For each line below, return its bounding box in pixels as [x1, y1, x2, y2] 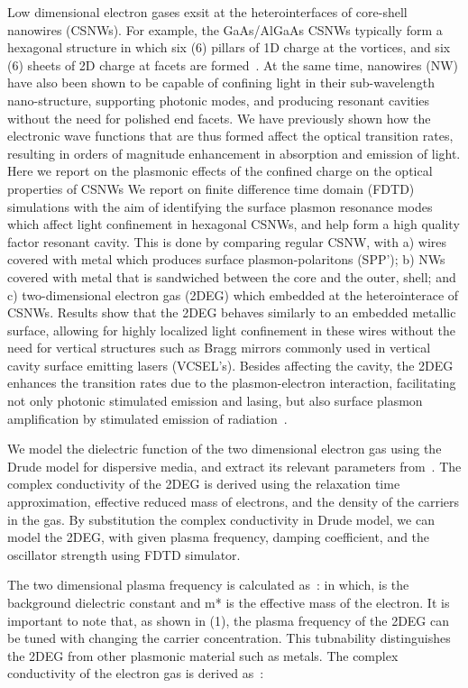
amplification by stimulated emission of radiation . [7, 408, 288, 427]
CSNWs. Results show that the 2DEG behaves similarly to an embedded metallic [7, 303, 456, 322]
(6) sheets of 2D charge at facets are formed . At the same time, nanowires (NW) [7, 55, 458, 74]
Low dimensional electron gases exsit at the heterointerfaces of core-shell [7, 3, 408, 21]
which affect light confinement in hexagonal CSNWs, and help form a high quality [7, 215, 460, 234]
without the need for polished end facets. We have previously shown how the [7, 108, 431, 127]
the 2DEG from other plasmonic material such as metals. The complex [7, 646, 399, 665]
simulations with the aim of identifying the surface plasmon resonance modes [7, 197, 433, 216]
